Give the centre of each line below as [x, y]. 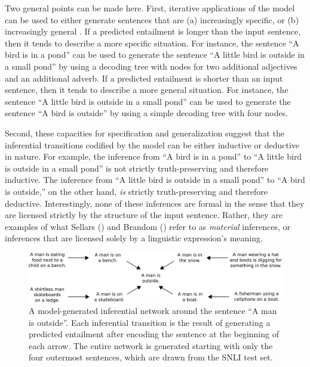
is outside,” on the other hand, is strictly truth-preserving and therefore [136, 191]
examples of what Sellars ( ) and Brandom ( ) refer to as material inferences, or [148, 226]
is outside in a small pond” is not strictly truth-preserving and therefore [137, 168]
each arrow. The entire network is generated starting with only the [151, 345]
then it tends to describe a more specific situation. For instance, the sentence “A [152, 43]
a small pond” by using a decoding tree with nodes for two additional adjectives [151, 66]
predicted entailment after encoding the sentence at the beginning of [154, 334]
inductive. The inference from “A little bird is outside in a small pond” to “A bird [155, 180]
